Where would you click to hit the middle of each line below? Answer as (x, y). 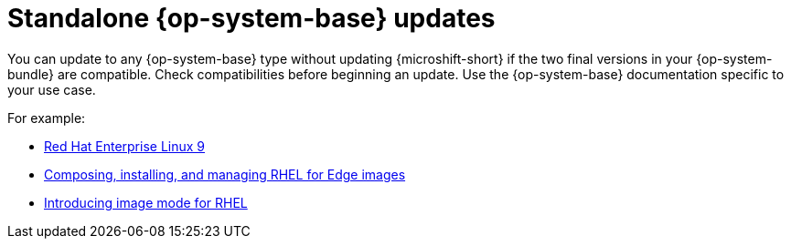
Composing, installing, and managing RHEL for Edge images (225, 174)
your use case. (52, 89)
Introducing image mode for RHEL (146, 202)
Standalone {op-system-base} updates (251, 18)
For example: (47, 118)
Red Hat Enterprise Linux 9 (125, 146)
